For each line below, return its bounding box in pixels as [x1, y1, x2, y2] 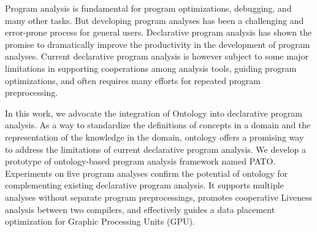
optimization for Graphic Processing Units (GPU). [5, 215, 195, 228]
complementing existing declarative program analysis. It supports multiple [5, 179, 284, 191]
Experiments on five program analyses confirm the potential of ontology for [5, 166, 288, 179]
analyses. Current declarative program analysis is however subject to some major [5, 50, 309, 63]
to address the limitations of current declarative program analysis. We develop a [5, 142, 307, 155]
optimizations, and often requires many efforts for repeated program [5, 74, 261, 87]
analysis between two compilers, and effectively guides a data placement [5, 203, 275, 215]
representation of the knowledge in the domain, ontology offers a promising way [5, 130, 304, 143]
